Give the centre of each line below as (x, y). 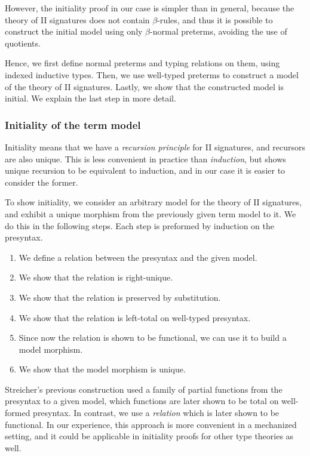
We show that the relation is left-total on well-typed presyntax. (135, 317)
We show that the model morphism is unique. (102, 369)
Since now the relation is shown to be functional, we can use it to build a (153, 338)
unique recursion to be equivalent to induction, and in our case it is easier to (145, 170)
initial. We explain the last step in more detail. (90, 98)
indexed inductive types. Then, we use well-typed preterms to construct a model (152, 74)
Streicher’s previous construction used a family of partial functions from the (144, 389)
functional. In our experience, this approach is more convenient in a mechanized (151, 424)
